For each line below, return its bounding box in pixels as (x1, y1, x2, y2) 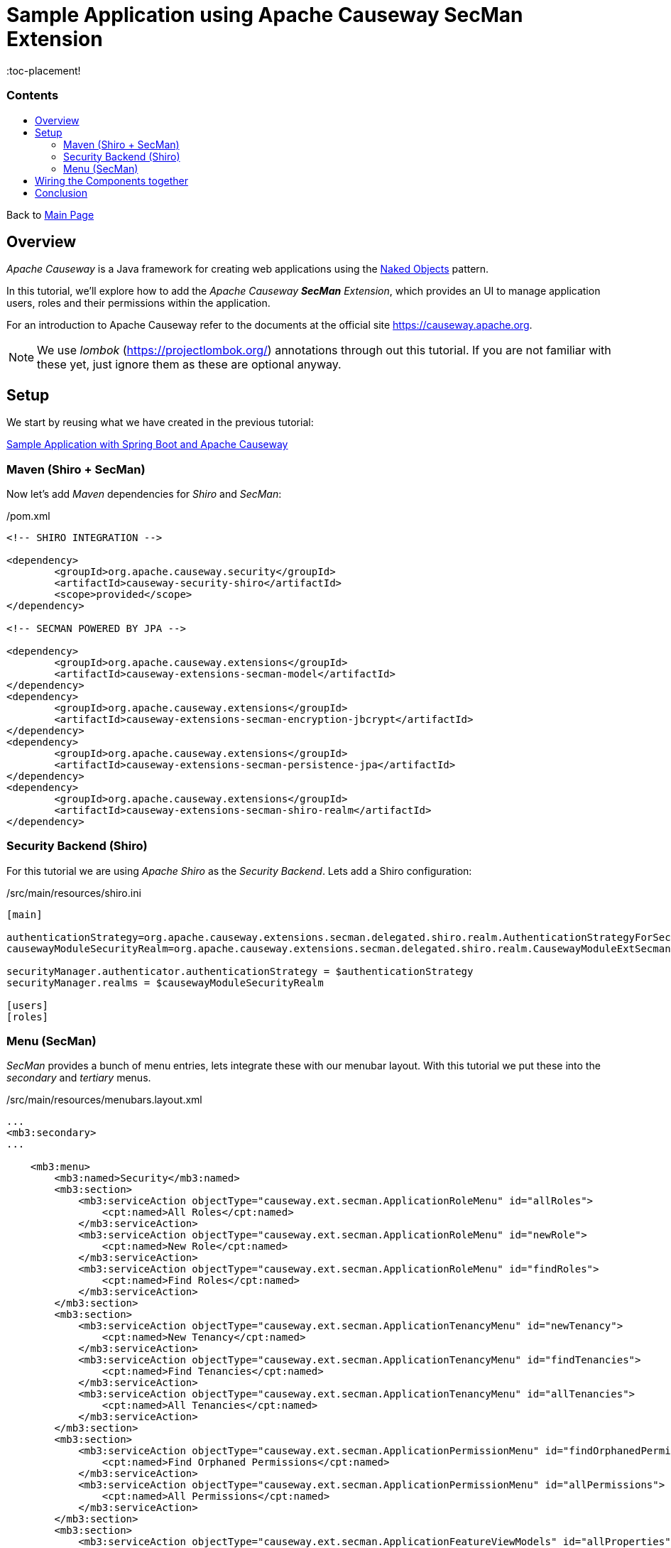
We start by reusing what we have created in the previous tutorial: (6, 416, 314, 429)
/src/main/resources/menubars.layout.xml (6, 1094, 202, 1106)
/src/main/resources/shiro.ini (6, 886, 141, 899)
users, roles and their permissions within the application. (6, 297, 271, 310)
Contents (6, 88, 59, 103)
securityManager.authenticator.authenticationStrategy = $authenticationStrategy (6, 965, 474, 977)
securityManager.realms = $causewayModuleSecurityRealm (6, 976, 324, 988)
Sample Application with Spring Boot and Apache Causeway (6, 438, 288, 451)
